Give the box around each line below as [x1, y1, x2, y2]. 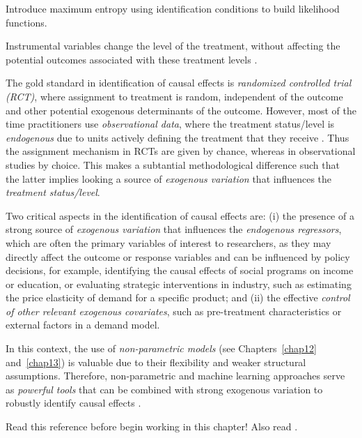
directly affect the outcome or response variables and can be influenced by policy [6, 249, 350, 264]
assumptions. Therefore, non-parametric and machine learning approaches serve [6, 368, 345, 383]
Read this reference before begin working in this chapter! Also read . [6, 419, 298, 434]
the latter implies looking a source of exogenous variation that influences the [6, 171, 332, 186]
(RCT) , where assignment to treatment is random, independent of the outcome [6, 89, 343, 103]
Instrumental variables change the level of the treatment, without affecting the [6, 38, 340, 53]
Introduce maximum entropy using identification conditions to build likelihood [6, 1, 340, 15]
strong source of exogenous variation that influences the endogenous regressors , [6, 222, 342, 236]
